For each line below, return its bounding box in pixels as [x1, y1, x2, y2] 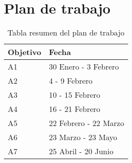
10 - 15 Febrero [49, 89, 101, 101]
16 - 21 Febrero [49, 103, 101, 115]
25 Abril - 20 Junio [49, 145, 114, 157]
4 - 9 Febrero [49, 75, 93, 87]
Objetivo [8, 46, 42, 58]
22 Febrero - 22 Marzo [49, 117, 124, 129]
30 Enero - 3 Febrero [49, 61, 119, 72]
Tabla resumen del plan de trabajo [7, 27, 125, 38]
